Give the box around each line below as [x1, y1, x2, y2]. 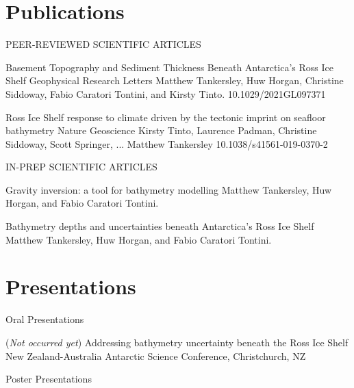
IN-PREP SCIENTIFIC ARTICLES [5, 159, 157, 174]
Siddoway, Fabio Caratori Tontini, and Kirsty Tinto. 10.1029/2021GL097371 [5, 86, 326, 101]
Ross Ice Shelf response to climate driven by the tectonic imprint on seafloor [5, 109, 326, 124]
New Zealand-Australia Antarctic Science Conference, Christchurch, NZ [5, 348, 306, 363]
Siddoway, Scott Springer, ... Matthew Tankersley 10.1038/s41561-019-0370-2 [5, 136, 328, 151]
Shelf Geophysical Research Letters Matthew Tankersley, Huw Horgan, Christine [5, 73, 344, 88]
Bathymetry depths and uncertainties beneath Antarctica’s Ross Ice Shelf [5, 219, 314, 233]
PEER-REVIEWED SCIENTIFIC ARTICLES [5, 37, 201, 51]
